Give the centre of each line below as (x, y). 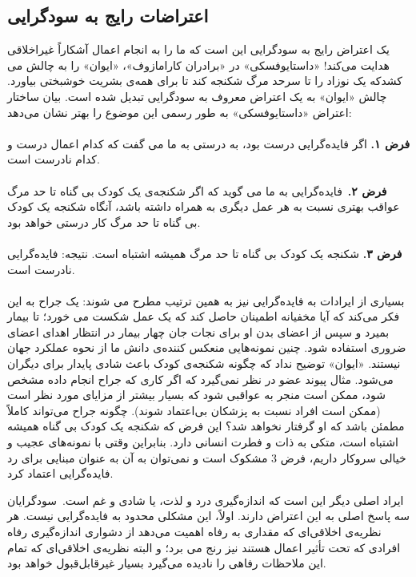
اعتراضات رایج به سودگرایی (108, 16)
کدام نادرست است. (54, 159)
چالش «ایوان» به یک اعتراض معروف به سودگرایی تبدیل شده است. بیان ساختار (197, 96)
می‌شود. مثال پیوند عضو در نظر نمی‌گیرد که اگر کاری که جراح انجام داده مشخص (200, 379)
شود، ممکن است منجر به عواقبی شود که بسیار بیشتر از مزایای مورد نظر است (196, 395)
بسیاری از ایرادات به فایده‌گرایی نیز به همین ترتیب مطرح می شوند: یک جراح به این (206, 300)
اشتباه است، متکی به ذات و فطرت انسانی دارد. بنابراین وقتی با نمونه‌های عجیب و (203, 442)
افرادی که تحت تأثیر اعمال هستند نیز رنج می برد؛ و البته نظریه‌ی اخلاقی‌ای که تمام (204, 547)
